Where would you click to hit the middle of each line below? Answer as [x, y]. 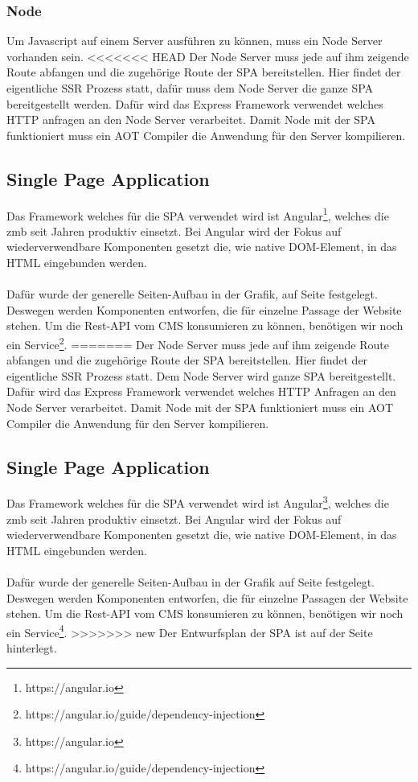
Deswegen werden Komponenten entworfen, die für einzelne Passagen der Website [207, 597]
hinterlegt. [32, 648]
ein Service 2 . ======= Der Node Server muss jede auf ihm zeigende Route [198, 343]
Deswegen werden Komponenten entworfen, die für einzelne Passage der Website [204, 309]
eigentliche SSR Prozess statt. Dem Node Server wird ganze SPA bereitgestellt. [201, 375]
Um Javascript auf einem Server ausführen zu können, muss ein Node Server [195, 41]
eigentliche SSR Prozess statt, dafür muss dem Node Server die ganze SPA [190, 88]
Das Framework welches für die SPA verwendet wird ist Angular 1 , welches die [198, 214]
